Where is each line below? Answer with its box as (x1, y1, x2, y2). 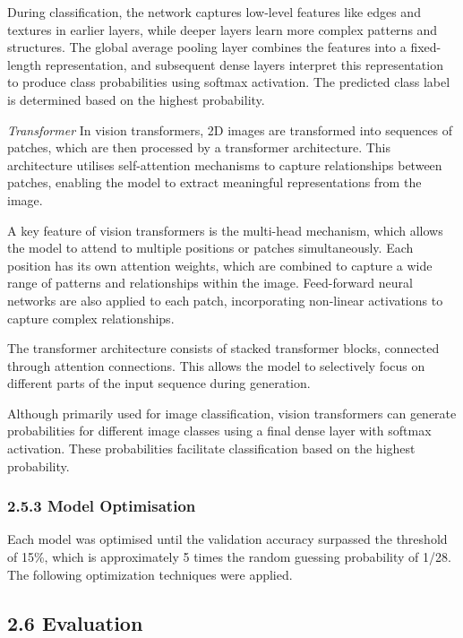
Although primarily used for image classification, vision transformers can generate (7, 403, 457, 422)
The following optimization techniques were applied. (7, 565, 293, 583)
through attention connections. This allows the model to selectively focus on (7, 356, 425, 375)
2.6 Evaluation (7, 608, 143, 636)
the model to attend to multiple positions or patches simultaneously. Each (7, 238, 414, 257)
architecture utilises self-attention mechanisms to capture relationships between (7, 155, 442, 174)
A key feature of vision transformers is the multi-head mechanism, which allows (7, 220, 443, 239)
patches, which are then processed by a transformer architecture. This (7, 138, 391, 157)
